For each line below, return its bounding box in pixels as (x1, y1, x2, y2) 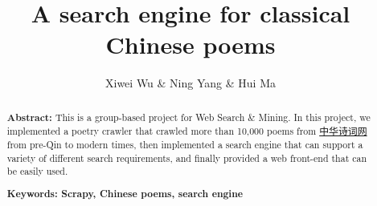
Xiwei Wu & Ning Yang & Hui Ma (105, 75, 276, 91)
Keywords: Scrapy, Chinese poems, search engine (6, 186, 244, 200)
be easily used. (6, 164, 68, 178)
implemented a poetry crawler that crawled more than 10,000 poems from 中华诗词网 (6, 124, 367, 138)
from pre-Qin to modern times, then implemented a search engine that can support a (6, 138, 363, 151)
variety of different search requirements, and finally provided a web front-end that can (6, 151, 367, 164)
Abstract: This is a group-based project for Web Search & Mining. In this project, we (6, 110, 371, 124)
